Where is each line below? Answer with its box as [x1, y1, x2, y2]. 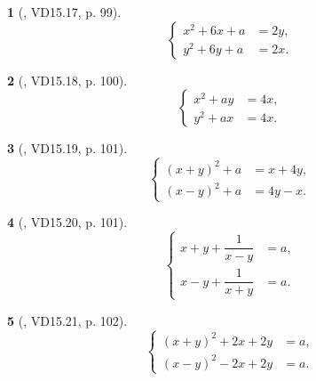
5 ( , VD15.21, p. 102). [7, 311, 128, 329]
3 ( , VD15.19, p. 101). [7, 139, 128, 158]
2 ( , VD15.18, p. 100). [7, 70, 128, 89]
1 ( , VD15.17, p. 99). [7, 3, 122, 20]
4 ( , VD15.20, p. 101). [7, 213, 128, 231]
